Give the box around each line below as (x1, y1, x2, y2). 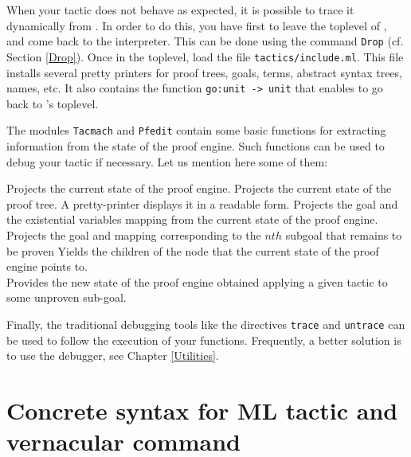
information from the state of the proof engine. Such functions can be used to (6, 138, 385, 154)
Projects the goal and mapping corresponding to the (6, 226, 261, 243)
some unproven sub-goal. (6, 289, 127, 306)
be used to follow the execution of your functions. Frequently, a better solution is (6, 331, 401, 348)
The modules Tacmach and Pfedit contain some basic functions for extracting (6, 122, 386, 139)
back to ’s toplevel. (6, 95, 99, 111)
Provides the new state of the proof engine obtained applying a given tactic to (6, 273, 388, 290)
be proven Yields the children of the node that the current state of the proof (6, 242, 379, 259)
